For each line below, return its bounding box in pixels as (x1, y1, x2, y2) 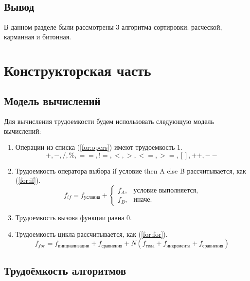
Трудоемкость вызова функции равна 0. (15, 212, 132, 222)
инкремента (166, 243, 191, 248)
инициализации (58, 243, 89, 248)
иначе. (133, 196, 152, 204)
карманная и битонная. (4, 31, 71, 41)
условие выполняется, (133, 187, 198, 194)
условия (84, 195, 100, 200)
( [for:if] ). (15, 175, 41, 185)
